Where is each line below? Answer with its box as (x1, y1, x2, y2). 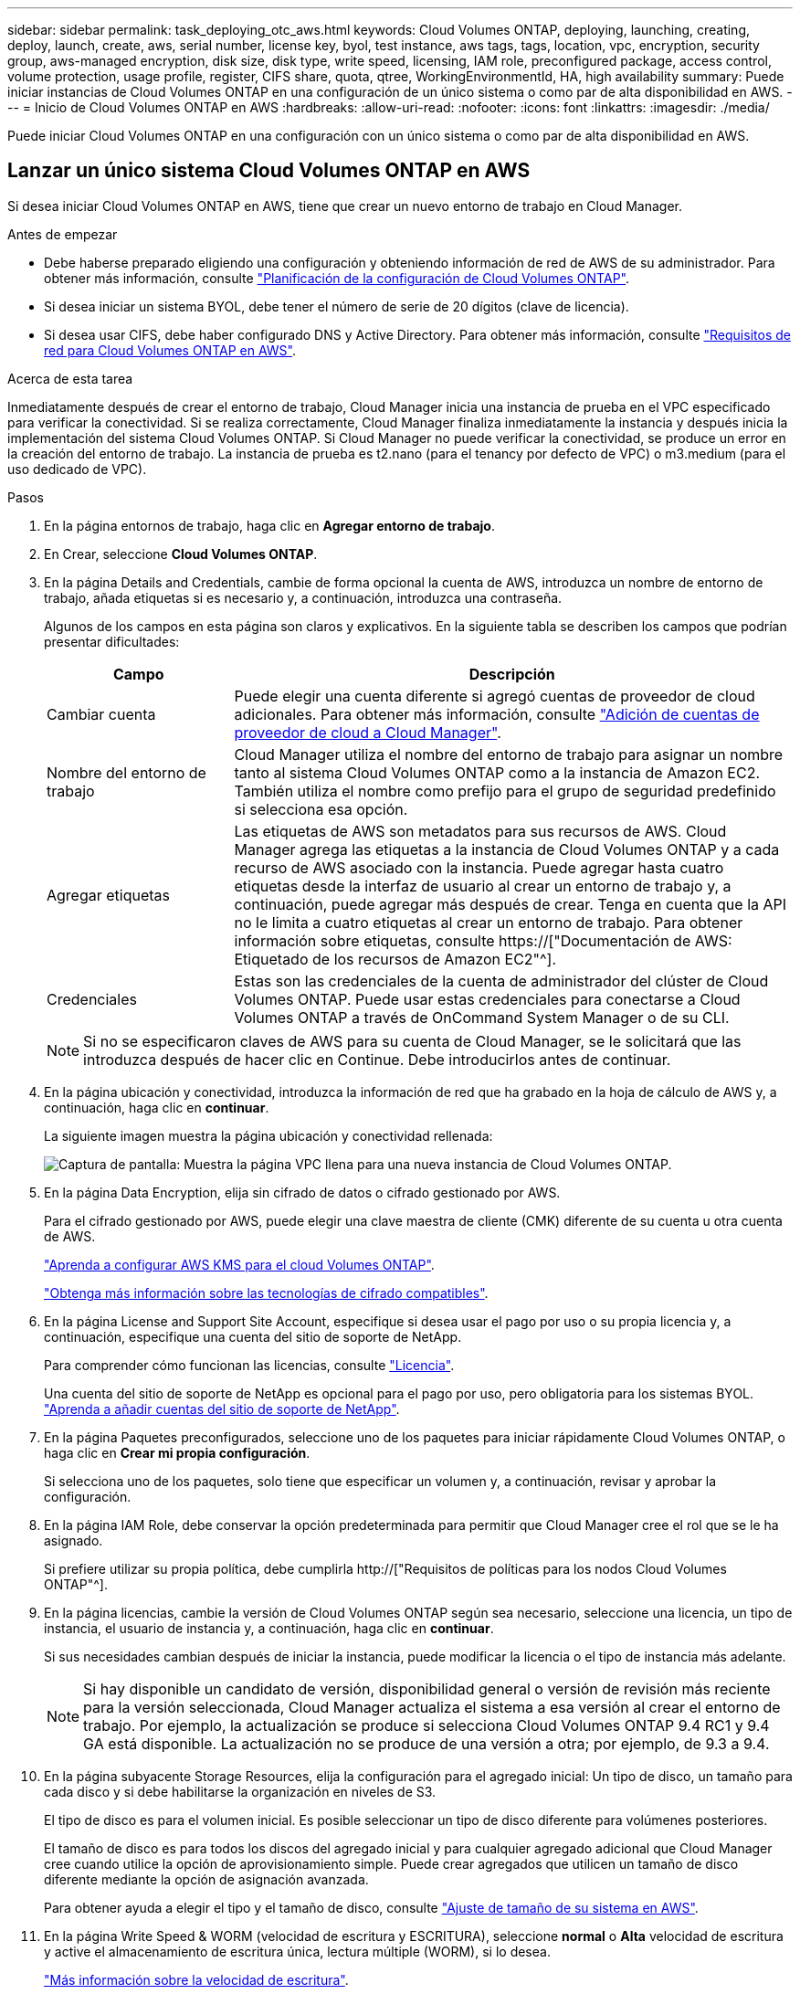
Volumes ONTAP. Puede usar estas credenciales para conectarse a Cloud (234, 989, 741, 1008)
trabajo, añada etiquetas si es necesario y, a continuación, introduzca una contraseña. (44, 589, 563, 606)
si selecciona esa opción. (234, 799, 408, 818)
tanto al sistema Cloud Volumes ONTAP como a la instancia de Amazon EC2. (234, 763, 761, 782)
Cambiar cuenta (47, 704, 156, 723)
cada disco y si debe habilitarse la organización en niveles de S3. (44, 1783, 437, 1799)
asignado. (44, 1532, 103, 1548)
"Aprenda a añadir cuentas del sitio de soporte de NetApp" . (44, 1400, 400, 1417)
